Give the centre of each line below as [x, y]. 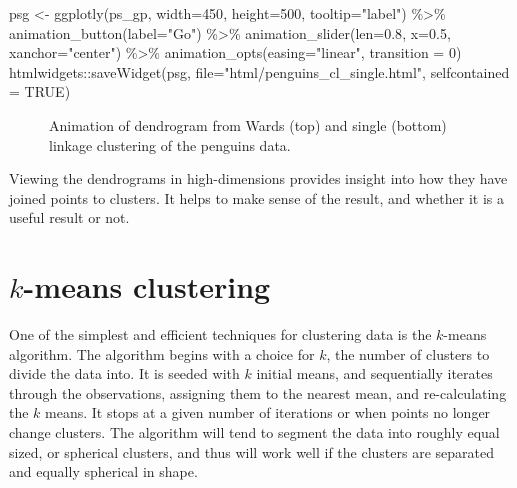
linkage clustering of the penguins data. [170, 144]
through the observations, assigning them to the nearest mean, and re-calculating [258, 392]
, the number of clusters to [408, 353]
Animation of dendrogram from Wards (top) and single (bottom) [248, 124]
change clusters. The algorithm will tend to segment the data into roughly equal [254, 432]
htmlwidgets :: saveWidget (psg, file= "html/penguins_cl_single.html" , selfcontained [259, 71]
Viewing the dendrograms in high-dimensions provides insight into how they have [258, 178]
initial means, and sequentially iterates [374, 373]
